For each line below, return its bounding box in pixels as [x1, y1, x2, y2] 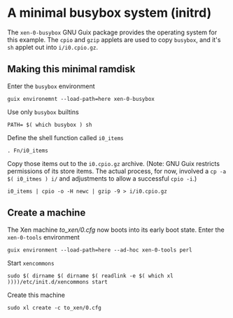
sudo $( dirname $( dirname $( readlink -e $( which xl [7, 272, 174, 279]
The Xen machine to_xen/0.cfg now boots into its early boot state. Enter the [7, 226, 225, 234]
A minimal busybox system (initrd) [7, 5, 212, 21]
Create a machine [7, 207, 86, 219]
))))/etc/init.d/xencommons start [7, 278, 108, 285]
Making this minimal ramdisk [7, 63, 136, 75]
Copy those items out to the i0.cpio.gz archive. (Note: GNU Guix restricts [7, 159, 220, 167]
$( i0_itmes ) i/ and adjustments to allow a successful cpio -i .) [7, 174, 197, 183]
